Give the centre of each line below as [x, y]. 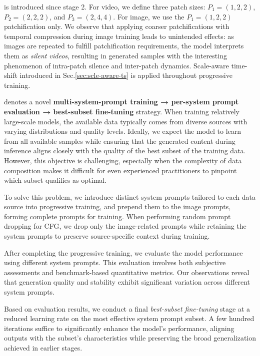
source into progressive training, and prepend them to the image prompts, [117, 206]
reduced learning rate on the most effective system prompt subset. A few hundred [129, 318]
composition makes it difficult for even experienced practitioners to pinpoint [120, 170]
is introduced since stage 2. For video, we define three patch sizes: [105, 6]
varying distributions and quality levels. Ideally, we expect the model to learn [123, 131]
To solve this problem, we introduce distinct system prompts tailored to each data [130, 196]
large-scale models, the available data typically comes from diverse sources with [126, 121]
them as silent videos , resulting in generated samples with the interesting [115, 55]
